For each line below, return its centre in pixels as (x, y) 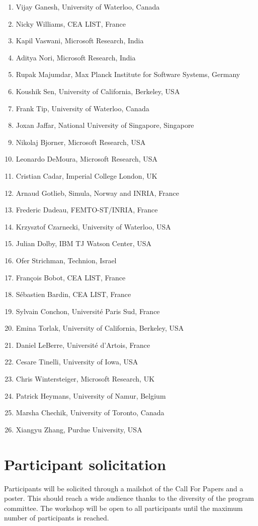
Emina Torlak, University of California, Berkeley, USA (100, 328)
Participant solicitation (85, 464)
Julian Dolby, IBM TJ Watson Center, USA (84, 243)
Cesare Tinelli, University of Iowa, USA (77, 362)
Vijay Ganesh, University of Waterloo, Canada (88, 7)
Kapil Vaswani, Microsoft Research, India (80, 41)
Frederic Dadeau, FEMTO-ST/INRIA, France (87, 210)
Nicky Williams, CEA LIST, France (71, 23)
